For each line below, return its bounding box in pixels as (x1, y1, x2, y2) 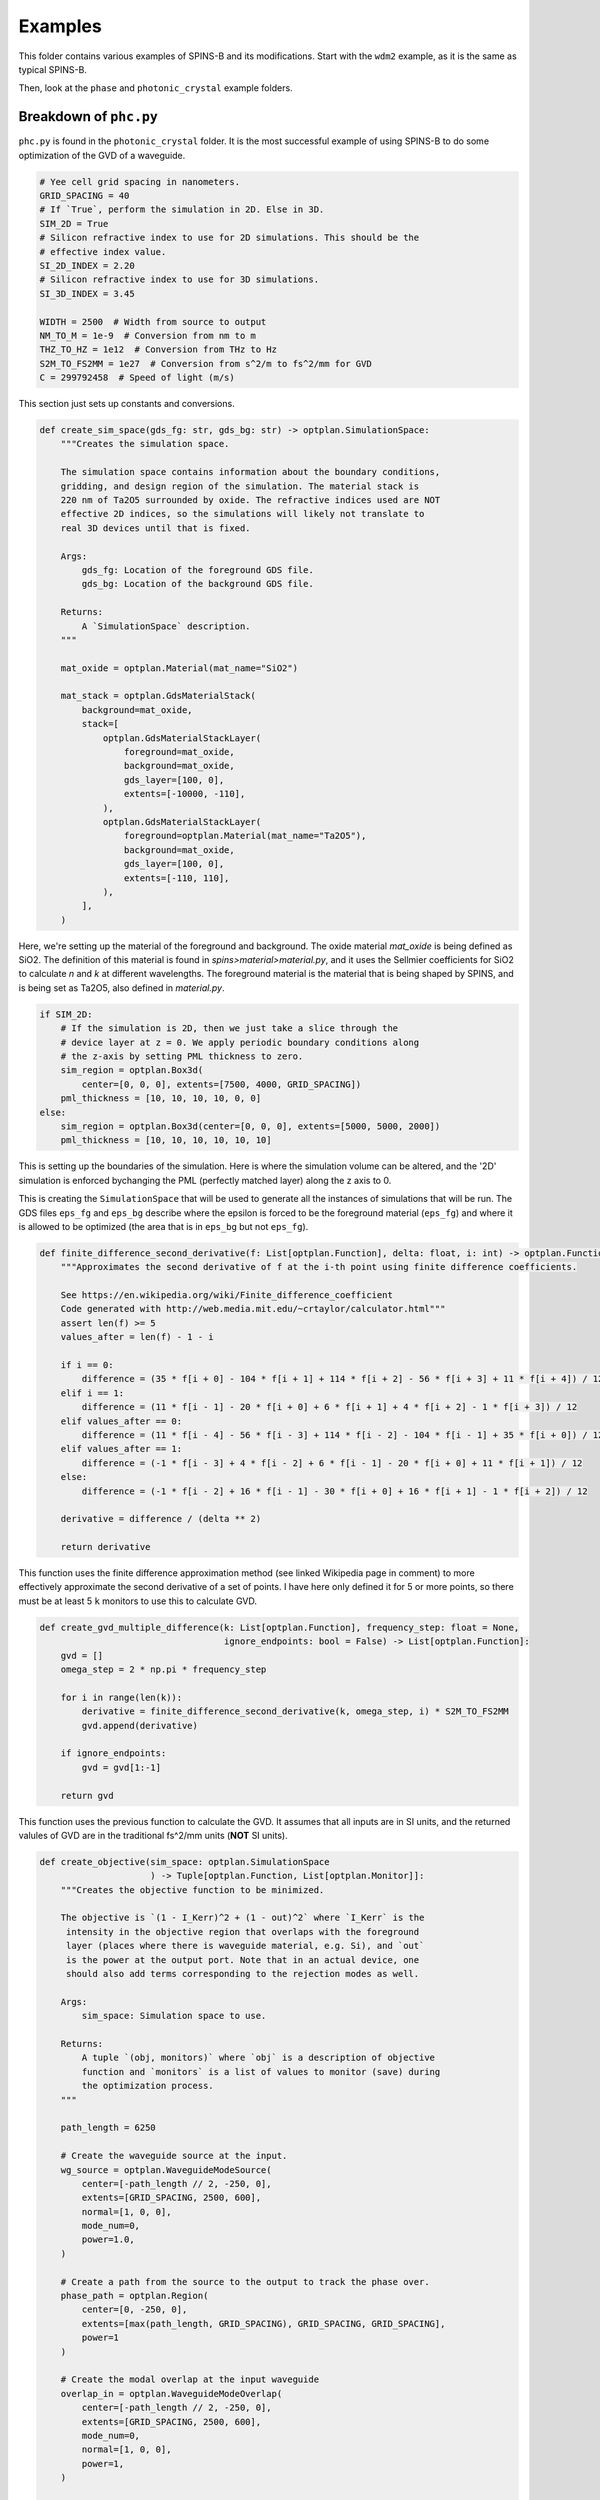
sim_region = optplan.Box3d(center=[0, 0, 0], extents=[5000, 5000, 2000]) (60, 1120, 441, 1132)
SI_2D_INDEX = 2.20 (39, 260, 135, 271)
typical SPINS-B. (18, 63, 87, 75)
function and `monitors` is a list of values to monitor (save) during (81, 2066, 441, 2077)
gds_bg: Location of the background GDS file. (81, 578, 314, 590)
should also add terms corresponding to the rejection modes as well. (65, 1968, 420, 1980)
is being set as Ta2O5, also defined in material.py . (18, 981, 225, 994)
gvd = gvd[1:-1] (81, 1761, 162, 1773)
